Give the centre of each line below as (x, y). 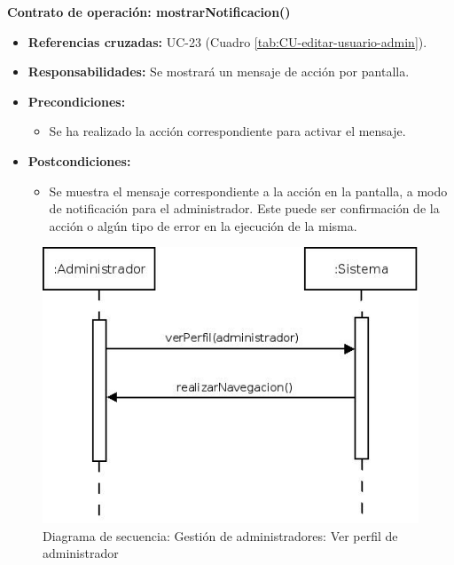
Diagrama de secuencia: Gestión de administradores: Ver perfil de (220, 535)
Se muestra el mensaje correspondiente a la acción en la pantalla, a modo (248, 191)
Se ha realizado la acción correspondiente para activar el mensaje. (227, 131)
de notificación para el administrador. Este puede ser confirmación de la (244, 208)
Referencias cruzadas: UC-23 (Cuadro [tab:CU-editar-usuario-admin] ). (227, 41)
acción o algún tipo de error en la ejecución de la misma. (203, 225)
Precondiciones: (77, 101)
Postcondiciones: (79, 160)
